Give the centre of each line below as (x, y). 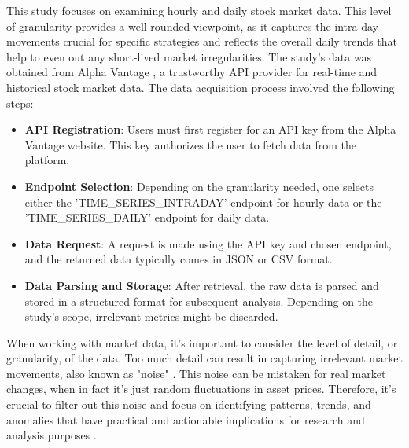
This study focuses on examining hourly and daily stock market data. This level (199, 10)
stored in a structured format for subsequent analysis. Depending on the (199, 301)
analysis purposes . (52, 435)
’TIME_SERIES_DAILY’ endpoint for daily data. (147, 217)
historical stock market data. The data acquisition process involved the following (201, 87)
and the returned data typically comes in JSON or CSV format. (179, 259)
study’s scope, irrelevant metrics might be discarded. (151, 316)
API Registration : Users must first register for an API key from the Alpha (210, 129)
